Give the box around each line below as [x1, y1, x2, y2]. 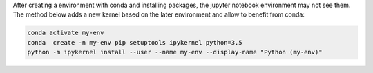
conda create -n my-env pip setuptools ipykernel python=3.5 [27, 39, 242, 46]
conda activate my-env [27, 29, 104, 37]
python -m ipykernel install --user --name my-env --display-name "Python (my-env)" [27, 48, 323, 56]
